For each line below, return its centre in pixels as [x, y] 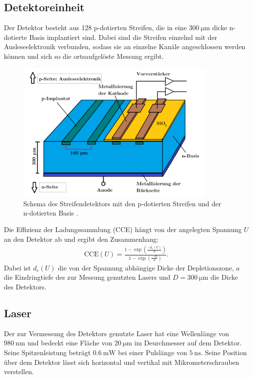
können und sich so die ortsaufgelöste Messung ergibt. [84, 56]
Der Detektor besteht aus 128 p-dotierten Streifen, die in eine [95, 27]
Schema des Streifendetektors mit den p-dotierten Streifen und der [122, 203]
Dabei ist [17, 267]
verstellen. [19, 371]
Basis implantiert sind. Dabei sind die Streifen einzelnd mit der [123, 37]
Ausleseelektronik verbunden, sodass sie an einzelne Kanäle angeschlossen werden [125, 46]
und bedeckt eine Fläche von [70, 343]
